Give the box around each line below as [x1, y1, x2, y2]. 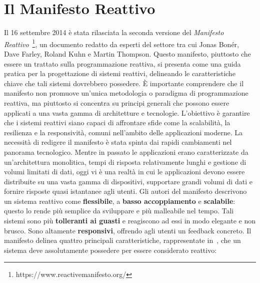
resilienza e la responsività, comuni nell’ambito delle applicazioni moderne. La [4, 127, 242, 137]
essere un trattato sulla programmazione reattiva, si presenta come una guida [4, 58, 241, 69]
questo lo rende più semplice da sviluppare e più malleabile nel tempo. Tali [4, 205, 234, 216]
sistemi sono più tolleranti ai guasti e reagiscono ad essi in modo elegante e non [4, 215, 256, 226]
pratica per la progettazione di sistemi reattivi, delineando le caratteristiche [4, 68, 235, 79]
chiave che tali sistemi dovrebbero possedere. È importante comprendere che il [4, 78, 244, 88]
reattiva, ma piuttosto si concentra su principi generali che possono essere [4, 97, 229, 108]
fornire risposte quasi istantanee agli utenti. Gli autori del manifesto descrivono [4, 186, 247, 196]
